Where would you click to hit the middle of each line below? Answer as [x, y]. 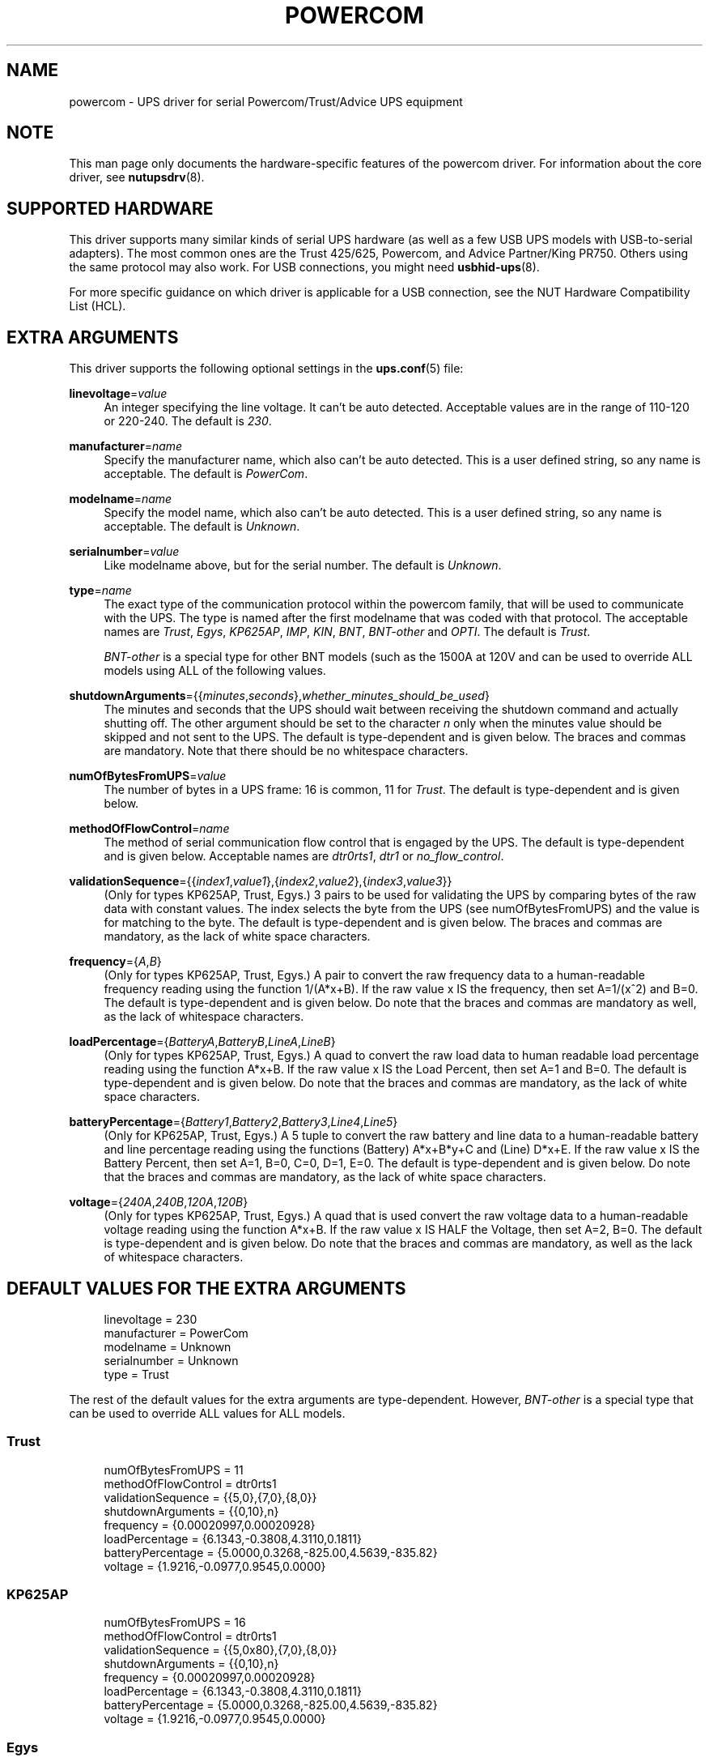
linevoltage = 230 [151, 1319]
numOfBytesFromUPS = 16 [175, 1623]
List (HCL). [98, 306]
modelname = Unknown [168, 1346]
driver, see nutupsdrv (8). [137, 177]
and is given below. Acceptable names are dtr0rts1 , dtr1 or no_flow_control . [304, 856]
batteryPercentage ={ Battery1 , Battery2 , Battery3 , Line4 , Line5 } [234, 1122]
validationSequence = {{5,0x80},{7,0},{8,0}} [221, 1650]
